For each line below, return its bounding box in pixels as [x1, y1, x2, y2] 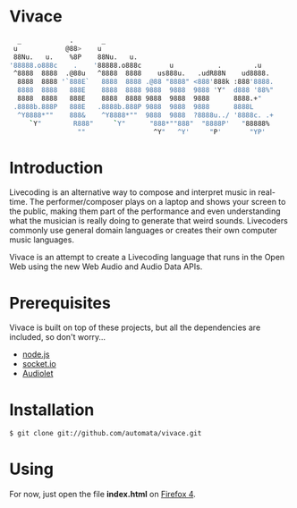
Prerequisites [9, 292, 112, 313]
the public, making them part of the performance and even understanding [9, 206, 281, 216]
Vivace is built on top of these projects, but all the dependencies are [9, 322, 261, 333]
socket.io [21, 359, 56, 369]
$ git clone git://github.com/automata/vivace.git [9, 429, 202, 438]
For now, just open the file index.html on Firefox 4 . [9, 489, 197, 500]
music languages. [9, 234, 74, 245]
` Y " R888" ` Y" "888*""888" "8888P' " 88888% [29, 119, 270, 128]
